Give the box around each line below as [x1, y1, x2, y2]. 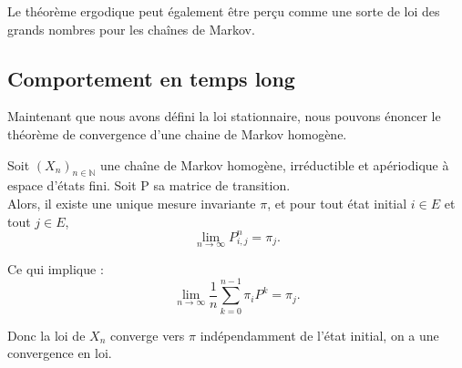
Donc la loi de [7, 325, 86, 344]
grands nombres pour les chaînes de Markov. [7, 19, 255, 38]
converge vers [109, 325, 185, 344]
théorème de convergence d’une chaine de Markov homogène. [7, 124, 347, 143]
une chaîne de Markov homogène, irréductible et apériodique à [100, 155, 449, 174]
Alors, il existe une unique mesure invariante [7, 193, 256, 212]
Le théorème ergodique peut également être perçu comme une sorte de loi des [7, 2, 440, 20]
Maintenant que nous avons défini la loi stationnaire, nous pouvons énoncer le [7, 107, 441, 126]
